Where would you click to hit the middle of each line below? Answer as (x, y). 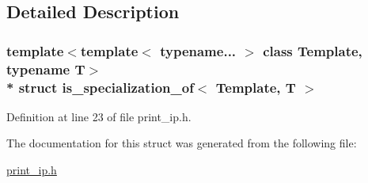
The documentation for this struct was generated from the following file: (182, 143)
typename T (46, 69)
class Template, (313, 50)
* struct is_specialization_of (100, 87)
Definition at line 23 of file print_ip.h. (99, 116)
